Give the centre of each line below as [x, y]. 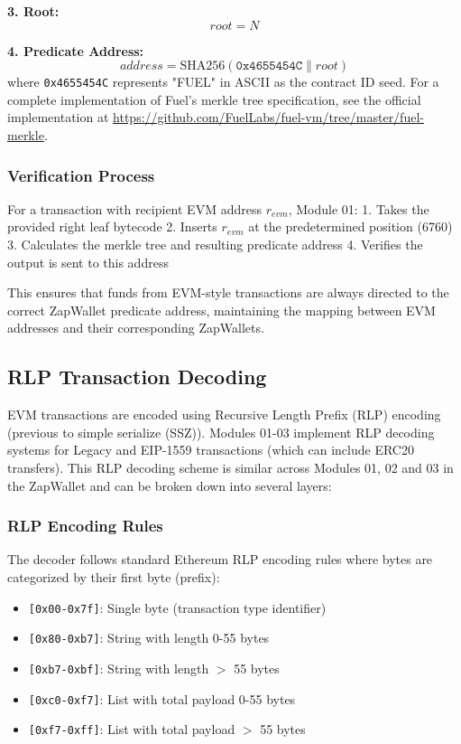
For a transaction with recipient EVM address [134, 208]
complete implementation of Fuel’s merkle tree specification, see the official [214, 99]
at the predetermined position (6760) [350, 226]
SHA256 [203, 66]
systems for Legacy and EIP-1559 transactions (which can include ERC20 [211, 450]
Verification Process [81, 175]
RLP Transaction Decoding [137, 377]
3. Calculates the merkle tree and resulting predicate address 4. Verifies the [215, 245]
